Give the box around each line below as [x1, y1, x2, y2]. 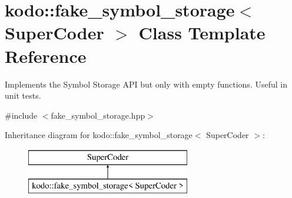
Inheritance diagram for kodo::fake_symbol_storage [5, 129, 193, 141]
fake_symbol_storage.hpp [51, 109, 145, 121]
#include [5, 109, 38, 121]
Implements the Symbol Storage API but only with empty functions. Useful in [5, 78, 287, 90]
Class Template [138, 21, 266, 45]
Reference [5, 43, 87, 68]
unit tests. [5, 89, 41, 102]
